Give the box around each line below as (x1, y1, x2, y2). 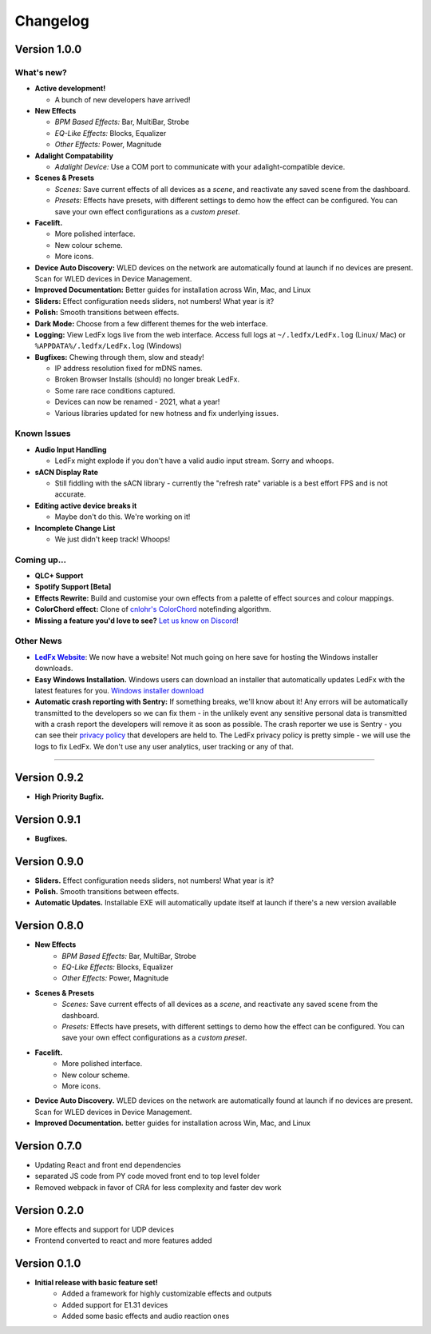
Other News (14, 636, 63, 647)
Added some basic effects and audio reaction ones (61, 1312, 230, 1321)
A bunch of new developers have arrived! (54, 94, 191, 104)
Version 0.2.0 (14, 1204, 85, 1217)
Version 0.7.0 (14, 1139, 83, 1152)
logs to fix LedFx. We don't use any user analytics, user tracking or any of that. (34, 741, 295, 751)
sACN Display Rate (34, 467, 99, 477)
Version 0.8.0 (14, 919, 84, 933)
